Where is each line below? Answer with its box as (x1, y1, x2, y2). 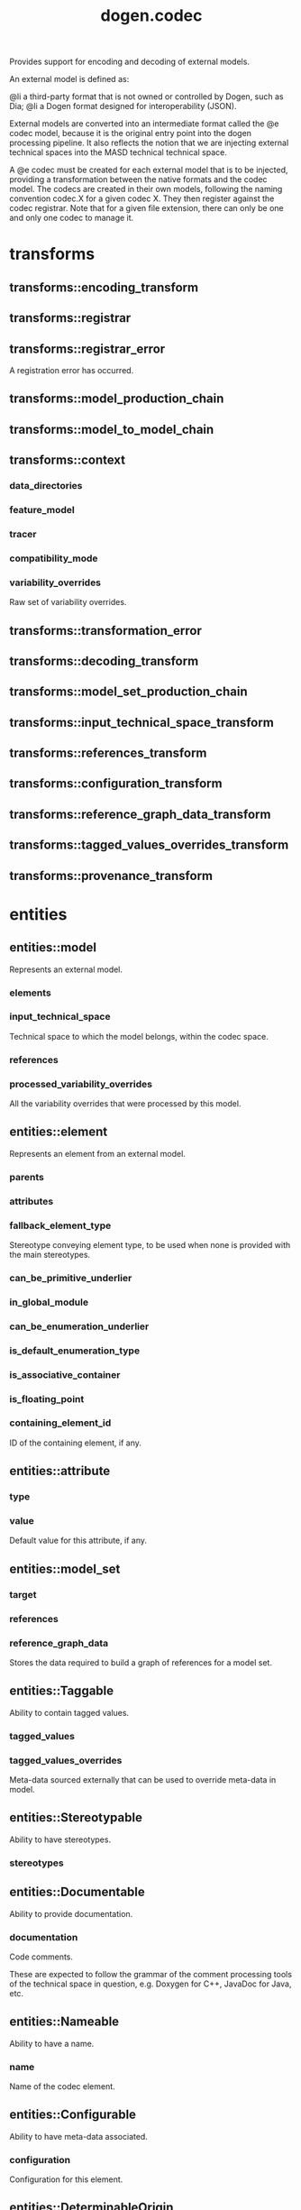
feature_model (9, 503, 75, 516)
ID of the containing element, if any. (9, 1437, 141, 1448)
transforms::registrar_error (9, 341, 166, 356)
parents (9, 1170, 45, 1183)
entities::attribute (9, 1463, 111, 1479)
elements (9, 986, 51, 999)
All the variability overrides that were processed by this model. (9, 1098, 242, 1109)
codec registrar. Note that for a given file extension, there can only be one (9, 203, 284, 214)
